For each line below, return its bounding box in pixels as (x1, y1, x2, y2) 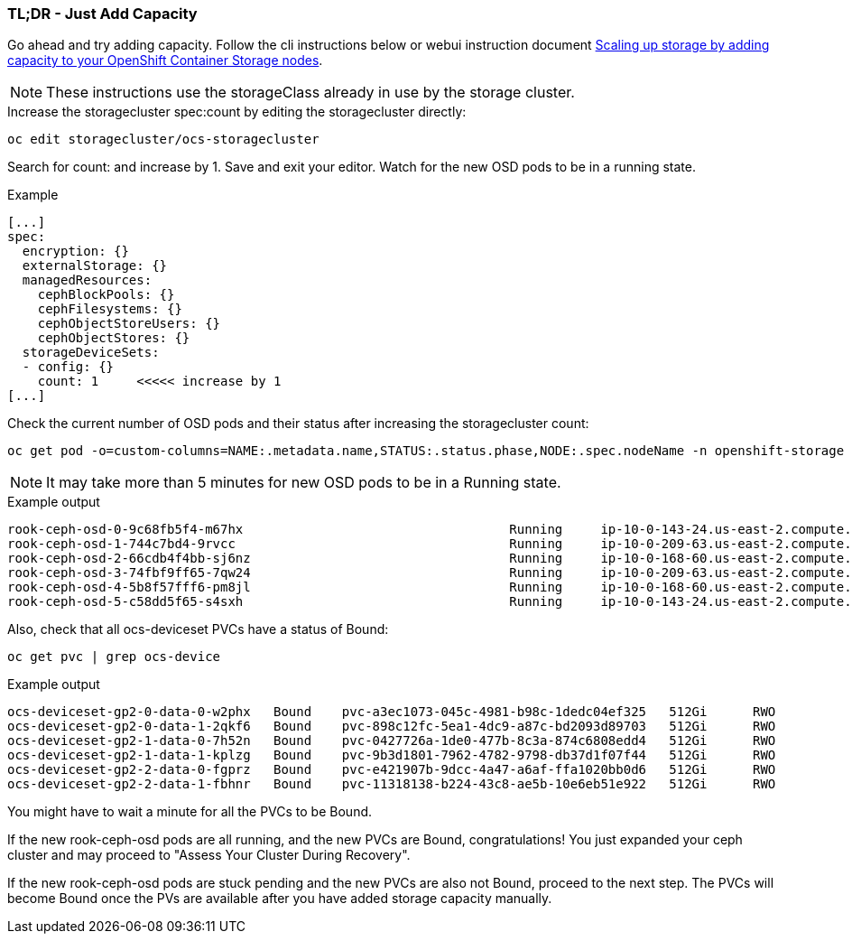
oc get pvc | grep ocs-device (7, 649, 221, 665)
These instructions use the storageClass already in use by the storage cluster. (46, 83, 575, 102)
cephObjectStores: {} (37, 331, 190, 346)
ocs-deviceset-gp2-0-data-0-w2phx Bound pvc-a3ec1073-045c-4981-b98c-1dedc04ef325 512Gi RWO (7, 704, 776, 720)
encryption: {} (22, 244, 129, 259)
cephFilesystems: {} (37, 302, 182, 317)
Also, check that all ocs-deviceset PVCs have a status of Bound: (7, 621, 389, 638)
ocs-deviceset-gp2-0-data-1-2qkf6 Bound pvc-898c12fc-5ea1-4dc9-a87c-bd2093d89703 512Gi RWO (7, 719, 776, 734)
